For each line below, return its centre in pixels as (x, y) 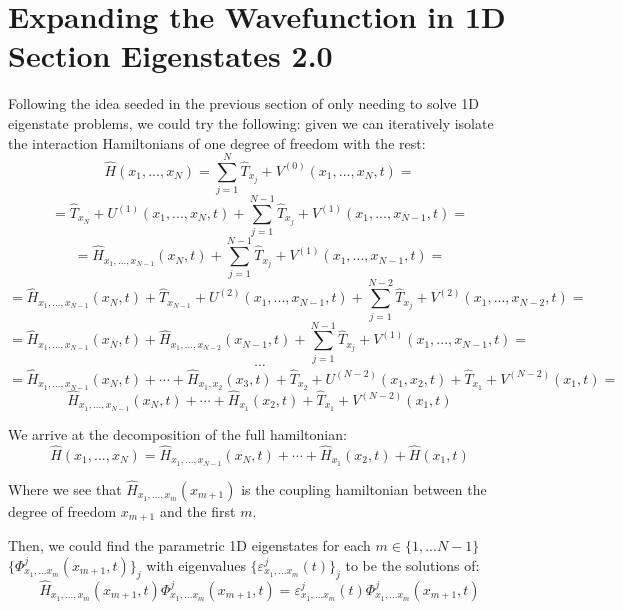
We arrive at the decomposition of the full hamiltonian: (177, 433)
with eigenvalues (196, 564)
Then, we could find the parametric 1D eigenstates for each (189, 545)
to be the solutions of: (412, 564)
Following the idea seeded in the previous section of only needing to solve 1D (243, 103)
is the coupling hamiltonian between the (364, 488)
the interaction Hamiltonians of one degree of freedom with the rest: (217, 142)
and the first (197, 510)
